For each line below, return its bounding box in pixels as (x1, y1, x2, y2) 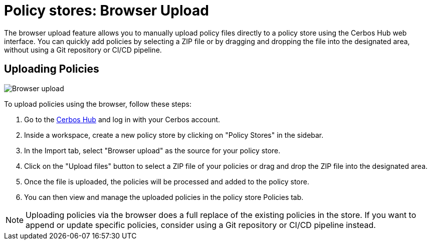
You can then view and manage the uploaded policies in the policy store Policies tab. (24, 192, 304, 201)
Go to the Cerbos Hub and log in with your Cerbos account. (24, 115, 221, 124)
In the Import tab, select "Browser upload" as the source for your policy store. (24, 146, 281, 155)
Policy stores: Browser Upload (4, 2, 209, 19)
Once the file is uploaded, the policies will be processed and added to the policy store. (24, 177, 309, 186)
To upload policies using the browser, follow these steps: (4, 99, 191, 108)
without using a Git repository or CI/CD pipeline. (4, 45, 162, 54)
